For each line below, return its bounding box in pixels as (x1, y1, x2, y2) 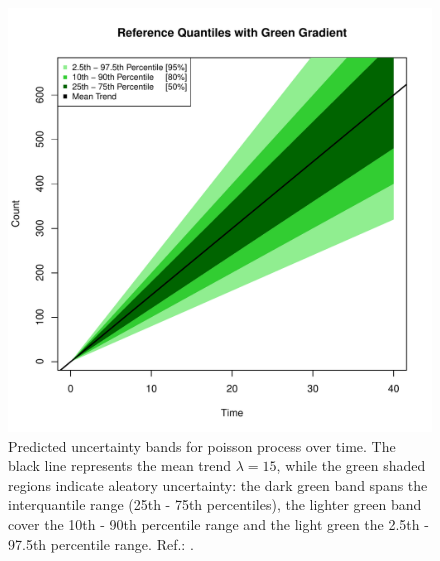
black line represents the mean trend (8, 455, 232, 476)
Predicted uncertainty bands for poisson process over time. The (8, 435, 396, 456)
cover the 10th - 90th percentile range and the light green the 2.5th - (8, 513, 429, 534)
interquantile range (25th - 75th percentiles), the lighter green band (8, 494, 422, 515)
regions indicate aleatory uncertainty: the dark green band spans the (8, 474, 428, 495)
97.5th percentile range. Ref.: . (8, 533, 194, 554)
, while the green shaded (276, 455, 426, 476)
